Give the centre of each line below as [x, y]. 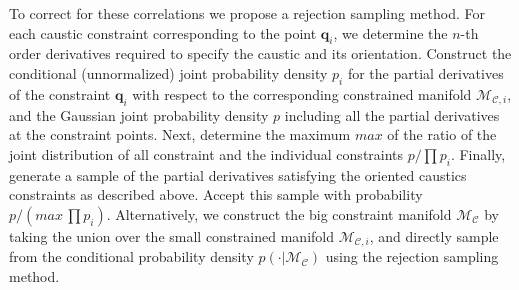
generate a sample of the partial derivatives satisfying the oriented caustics [238, 174]
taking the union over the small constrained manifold [171, 235]
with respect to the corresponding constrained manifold [302, 93]
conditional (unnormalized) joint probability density [168, 72]
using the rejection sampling [412, 256]
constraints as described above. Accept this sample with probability [216, 194]
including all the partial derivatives [392, 114]
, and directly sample [434, 235]
